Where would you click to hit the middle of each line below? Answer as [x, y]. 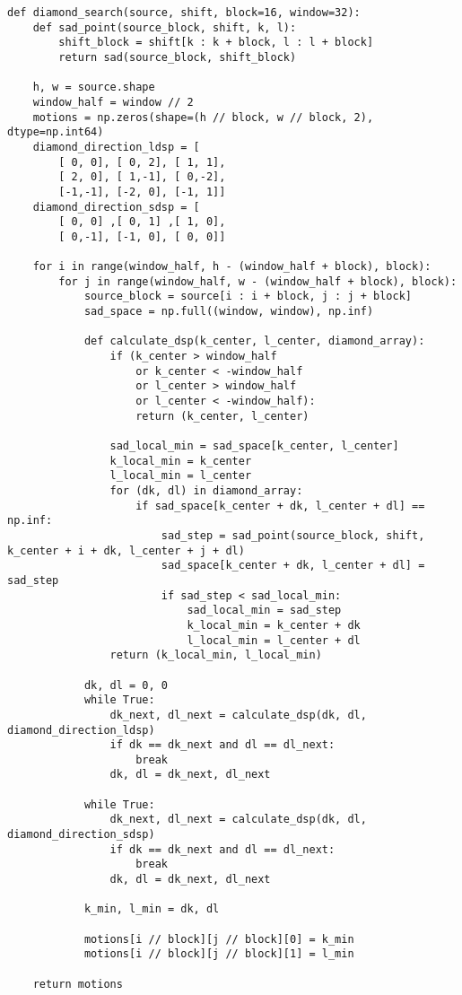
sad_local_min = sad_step [264, 611]
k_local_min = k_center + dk [274, 625]
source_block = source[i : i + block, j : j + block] [248, 297]
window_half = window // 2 [113, 102]
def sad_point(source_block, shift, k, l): [165, 27]
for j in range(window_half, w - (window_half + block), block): [258, 281]
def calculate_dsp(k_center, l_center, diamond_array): [254, 341]
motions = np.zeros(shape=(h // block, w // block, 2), [203, 117]
